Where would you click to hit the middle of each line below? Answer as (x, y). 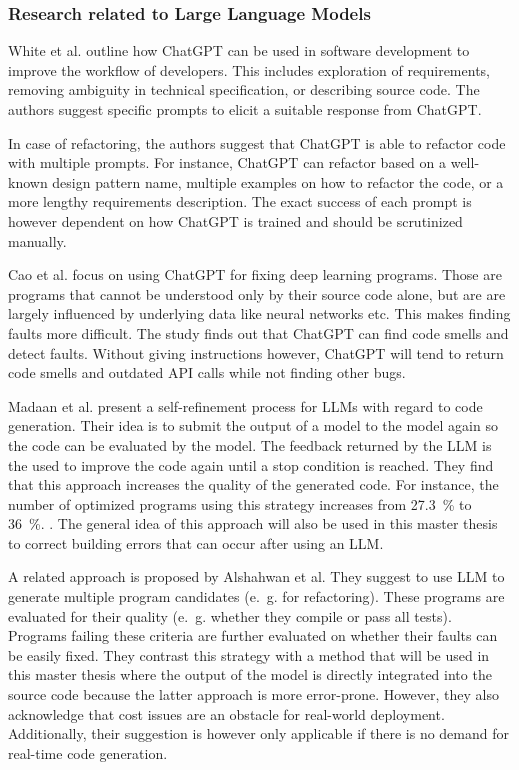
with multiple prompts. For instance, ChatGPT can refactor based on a (227, 162)
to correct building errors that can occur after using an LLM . (196, 542)
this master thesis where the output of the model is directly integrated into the (250, 674)
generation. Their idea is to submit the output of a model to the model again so (253, 425)
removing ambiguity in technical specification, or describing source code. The (244, 89)
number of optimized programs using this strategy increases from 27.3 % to (240, 503)
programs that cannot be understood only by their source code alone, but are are (257, 293)
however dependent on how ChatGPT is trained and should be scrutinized (235, 220)
